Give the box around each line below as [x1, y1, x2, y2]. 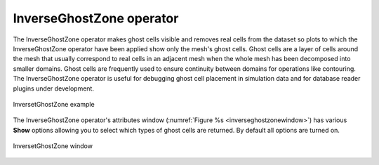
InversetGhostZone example [13, 100, 95, 108]
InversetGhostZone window [13, 142, 93, 150]
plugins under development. [13, 84, 95, 93]
